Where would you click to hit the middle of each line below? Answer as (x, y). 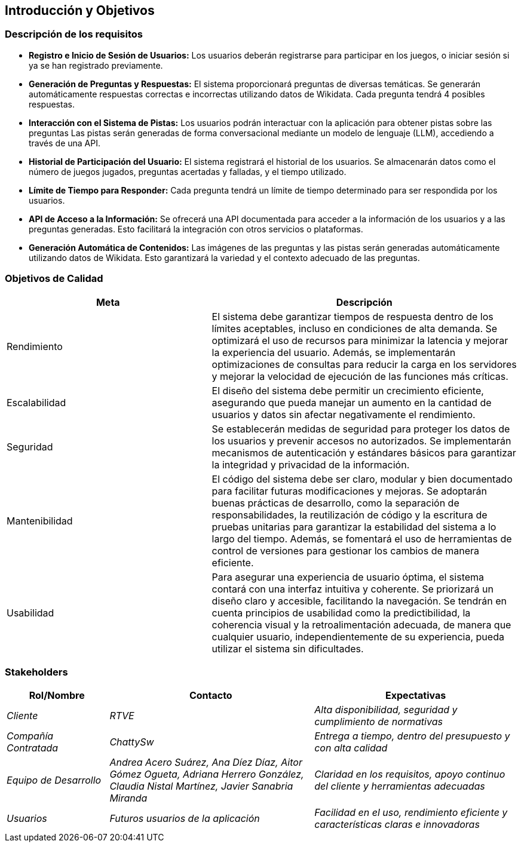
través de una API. (65, 143)
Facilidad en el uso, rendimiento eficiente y (411, 813)
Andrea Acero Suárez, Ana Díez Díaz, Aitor (206, 762)
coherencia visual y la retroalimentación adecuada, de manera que (361, 624)
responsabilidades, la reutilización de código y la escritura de (350, 515)
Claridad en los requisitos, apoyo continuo (410, 774)
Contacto (211, 696)
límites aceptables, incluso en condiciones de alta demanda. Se (355, 328)
